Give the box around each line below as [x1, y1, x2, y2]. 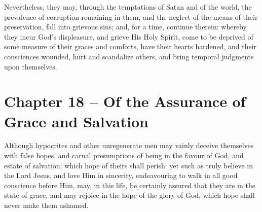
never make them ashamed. [4, 200, 89, 210]
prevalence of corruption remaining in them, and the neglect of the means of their [4, 11, 258, 22]
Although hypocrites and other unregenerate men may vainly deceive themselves [4, 140, 254, 151]
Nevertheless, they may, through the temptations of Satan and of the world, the [4, 2, 252, 12]
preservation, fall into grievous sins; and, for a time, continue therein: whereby [4, 21, 247, 32]
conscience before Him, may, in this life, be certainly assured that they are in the [4, 180, 255, 190]
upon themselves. [4, 61, 57, 72]
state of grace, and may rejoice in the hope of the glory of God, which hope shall [4, 190, 255, 200]
